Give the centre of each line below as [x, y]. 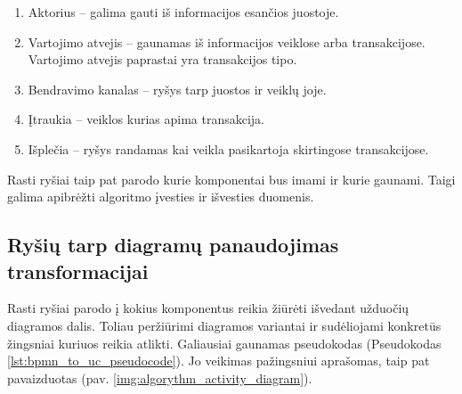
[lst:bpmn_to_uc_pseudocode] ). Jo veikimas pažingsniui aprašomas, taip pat [219, 361]
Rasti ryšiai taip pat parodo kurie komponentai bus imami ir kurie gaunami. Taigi [231, 179]
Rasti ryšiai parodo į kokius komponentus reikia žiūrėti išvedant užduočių [208, 308]
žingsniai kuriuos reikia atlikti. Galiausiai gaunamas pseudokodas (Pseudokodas [224, 343]
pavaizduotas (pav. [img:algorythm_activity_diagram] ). [160, 378]
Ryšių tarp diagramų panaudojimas [173, 245]
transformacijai [78, 271]
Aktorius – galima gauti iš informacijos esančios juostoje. [183, 12]
